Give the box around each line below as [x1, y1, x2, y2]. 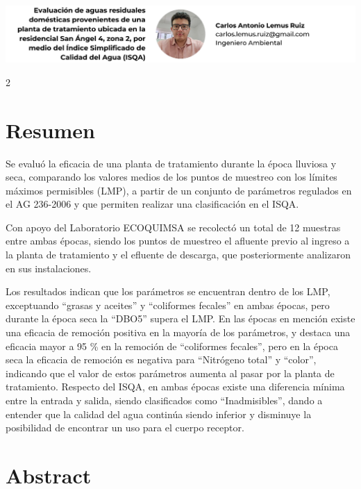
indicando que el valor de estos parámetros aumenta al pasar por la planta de [6, 365, 335, 380]
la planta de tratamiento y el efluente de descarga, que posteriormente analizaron [6, 247, 351, 262]
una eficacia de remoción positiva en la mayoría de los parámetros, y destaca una [6, 325, 351, 340]
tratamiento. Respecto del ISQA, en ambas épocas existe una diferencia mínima [6, 379, 345, 394]
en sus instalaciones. [6, 260, 92, 275]
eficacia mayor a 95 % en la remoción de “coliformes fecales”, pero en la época [6, 338, 338, 353]
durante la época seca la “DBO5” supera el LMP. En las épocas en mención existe [6, 311, 355, 326]
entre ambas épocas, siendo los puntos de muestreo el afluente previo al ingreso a [6, 233, 350, 248]
